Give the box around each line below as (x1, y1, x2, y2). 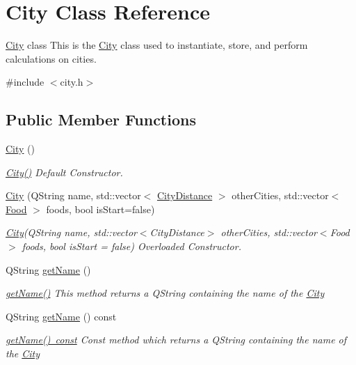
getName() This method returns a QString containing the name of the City (6, 286, 325, 300)
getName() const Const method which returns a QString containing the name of (6, 332, 347, 347)
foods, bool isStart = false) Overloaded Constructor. (22, 239, 241, 254)
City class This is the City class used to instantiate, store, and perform (6, 38, 308, 52)
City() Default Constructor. (6, 164, 123, 179)
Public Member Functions (6, 109, 196, 130)
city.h (60, 75, 83, 89)
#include (6, 75, 44, 89)
